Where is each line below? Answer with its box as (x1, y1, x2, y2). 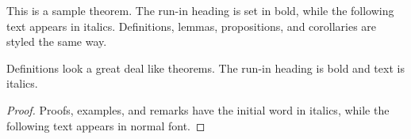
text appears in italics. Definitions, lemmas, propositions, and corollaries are (6, 17, 377, 34)
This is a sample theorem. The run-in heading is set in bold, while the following (6, 2, 394, 18)
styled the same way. (6, 33, 107, 50)
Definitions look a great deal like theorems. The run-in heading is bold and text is (6, 59, 405, 76)
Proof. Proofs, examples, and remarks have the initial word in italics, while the (6, 101, 390, 118)
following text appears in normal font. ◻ (6, 117, 205, 133)
